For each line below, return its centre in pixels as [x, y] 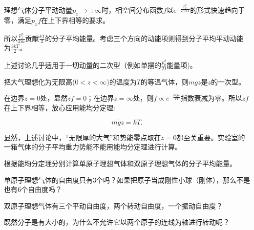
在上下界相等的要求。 [75, 20]
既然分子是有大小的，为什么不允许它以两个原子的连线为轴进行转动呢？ [117, 222]
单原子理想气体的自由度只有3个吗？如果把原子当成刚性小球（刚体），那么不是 [127, 179]
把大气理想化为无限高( [40, 81]
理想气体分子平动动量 [38, 10]
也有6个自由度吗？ [33, 189]
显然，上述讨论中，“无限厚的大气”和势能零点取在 [83, 137]
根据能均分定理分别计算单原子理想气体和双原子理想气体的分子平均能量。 [120, 163]
